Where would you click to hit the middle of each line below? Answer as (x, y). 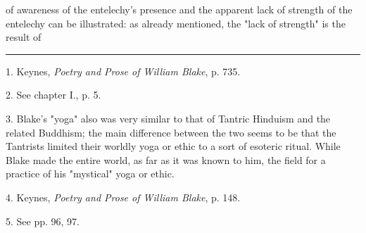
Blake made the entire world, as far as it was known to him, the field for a (166, 159)
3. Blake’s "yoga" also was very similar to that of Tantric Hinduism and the (168, 118)
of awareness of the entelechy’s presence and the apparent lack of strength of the (179, 9)
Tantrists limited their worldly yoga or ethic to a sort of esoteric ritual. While (173, 146)
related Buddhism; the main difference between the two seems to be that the (171, 132)
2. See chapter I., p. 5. (53, 95)
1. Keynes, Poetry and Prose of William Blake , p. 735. (123, 71)
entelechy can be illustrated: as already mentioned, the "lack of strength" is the (176, 23)
